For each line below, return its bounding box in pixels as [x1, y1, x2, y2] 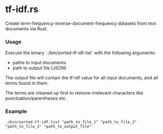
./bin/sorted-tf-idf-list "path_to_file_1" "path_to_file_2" [5, 119, 137, 124]
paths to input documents [12, 60, 67, 66]
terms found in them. [5, 80, 49, 86]
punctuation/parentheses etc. [5, 95, 67, 102]
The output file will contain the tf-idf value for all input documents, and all [5, 75, 158, 81]
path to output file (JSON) [12, 65, 67, 71]
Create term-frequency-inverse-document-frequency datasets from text [5, 20, 156, 26]
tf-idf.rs [5, 4, 39, 15]
